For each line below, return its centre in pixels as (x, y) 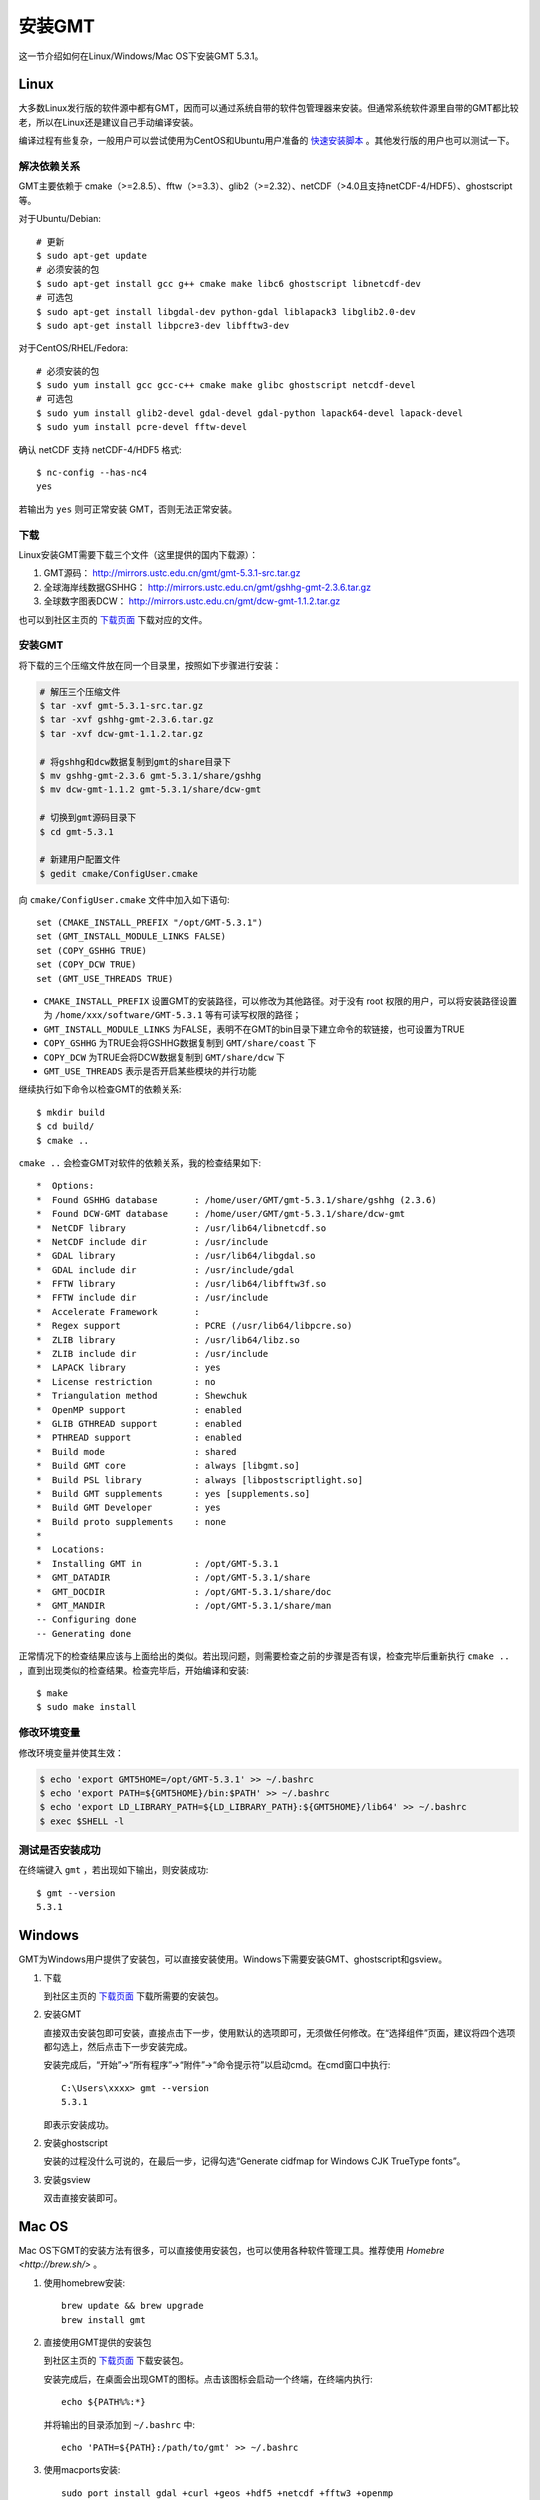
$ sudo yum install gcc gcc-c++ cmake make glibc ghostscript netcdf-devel (226, 385)
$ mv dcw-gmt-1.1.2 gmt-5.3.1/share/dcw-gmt (150, 789)
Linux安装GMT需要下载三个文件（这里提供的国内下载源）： (138, 554)
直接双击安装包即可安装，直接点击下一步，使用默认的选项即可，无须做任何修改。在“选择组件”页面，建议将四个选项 (279, 2032)
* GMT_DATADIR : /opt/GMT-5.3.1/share (173, 1578)
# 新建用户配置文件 (80, 859)
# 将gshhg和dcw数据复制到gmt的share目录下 (135, 761)
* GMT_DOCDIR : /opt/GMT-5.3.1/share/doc (184, 1591)
